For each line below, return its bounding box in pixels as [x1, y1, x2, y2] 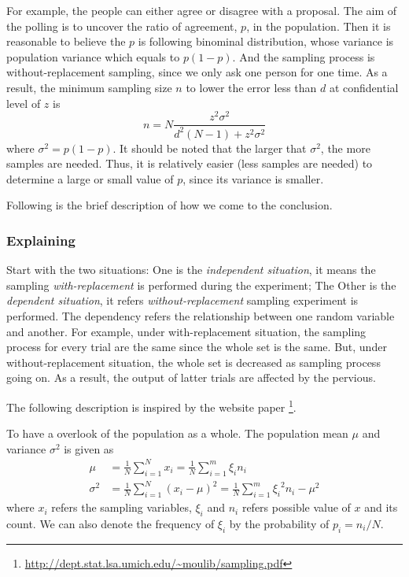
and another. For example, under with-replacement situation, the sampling [6, 323, 367, 339]
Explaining [6, 230, 76, 250]
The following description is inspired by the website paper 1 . [6, 396, 297, 415]
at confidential [329, 79, 399, 95]
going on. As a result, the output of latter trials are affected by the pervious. [6, 369, 376, 386]
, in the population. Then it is [246, 17, 391, 34]
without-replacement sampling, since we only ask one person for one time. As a [6, 64, 388, 80]
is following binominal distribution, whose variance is [138, 33, 394, 50]
